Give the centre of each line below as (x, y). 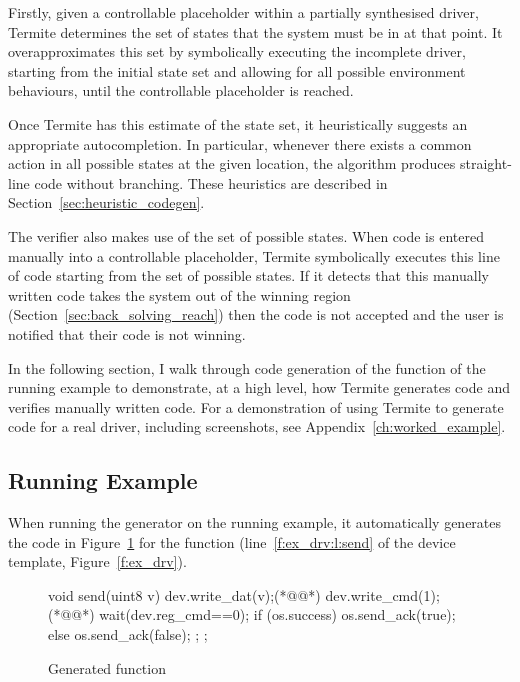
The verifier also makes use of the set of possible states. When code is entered (246, 235)
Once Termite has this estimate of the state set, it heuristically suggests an (238, 123)
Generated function (107, 667)
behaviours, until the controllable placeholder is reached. (181, 90)
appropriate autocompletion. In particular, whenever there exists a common (240, 143)
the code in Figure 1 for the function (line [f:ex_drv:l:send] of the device (232, 541)
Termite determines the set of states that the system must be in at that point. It (255, 31)
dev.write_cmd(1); (382, 594)
